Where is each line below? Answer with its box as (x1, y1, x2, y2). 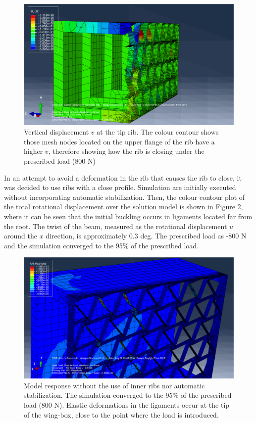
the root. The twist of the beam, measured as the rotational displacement (4, 221, 227, 231)
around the (4, 231, 37, 241)
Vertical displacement (24, 127, 89, 137)
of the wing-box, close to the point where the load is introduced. (24, 409, 219, 420)
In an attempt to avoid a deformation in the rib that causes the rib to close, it (4, 172, 242, 183)
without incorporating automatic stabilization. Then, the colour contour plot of (4, 191, 245, 202)
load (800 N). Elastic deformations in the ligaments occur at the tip (24, 399, 230, 410)
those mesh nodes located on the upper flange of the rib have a (24, 136, 215, 146)
